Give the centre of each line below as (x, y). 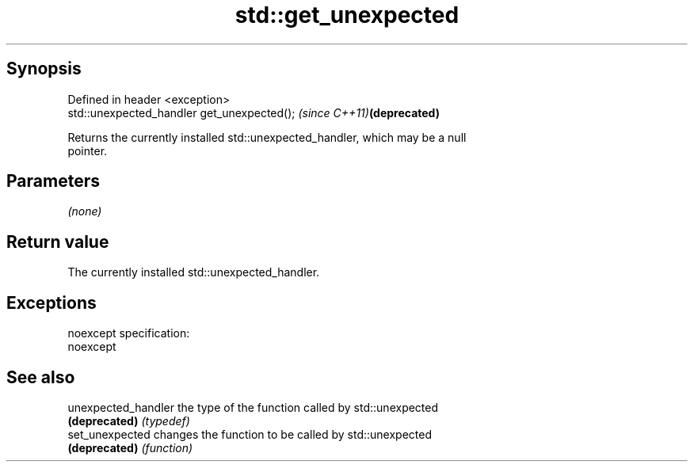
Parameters (53, 181)
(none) (85, 211)
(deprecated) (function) (130, 447)
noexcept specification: (129, 333)
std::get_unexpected (347, 15)
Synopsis (44, 69)
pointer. (88, 150)
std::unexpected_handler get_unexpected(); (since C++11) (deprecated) (254, 112)
